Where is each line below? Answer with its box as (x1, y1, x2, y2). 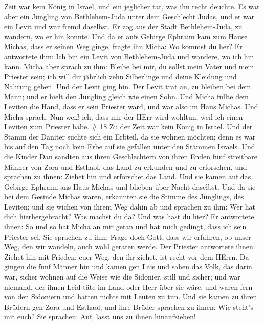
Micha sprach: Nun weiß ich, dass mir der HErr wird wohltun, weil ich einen (4, 111, 243, 122)
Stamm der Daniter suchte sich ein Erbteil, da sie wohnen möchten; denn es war (4, 131, 256, 142)
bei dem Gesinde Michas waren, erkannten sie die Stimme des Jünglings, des (4, 191, 244, 202)
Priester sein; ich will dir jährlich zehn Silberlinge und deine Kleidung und (4, 71, 237, 82)
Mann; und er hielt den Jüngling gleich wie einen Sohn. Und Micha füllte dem (4, 91, 249, 102)
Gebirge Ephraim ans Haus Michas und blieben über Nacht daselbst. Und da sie (4, 181, 256, 192)
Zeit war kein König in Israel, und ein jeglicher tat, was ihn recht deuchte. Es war (4, 1, 260, 11)
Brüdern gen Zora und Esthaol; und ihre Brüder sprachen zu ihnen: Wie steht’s (4, 301, 253, 312)
